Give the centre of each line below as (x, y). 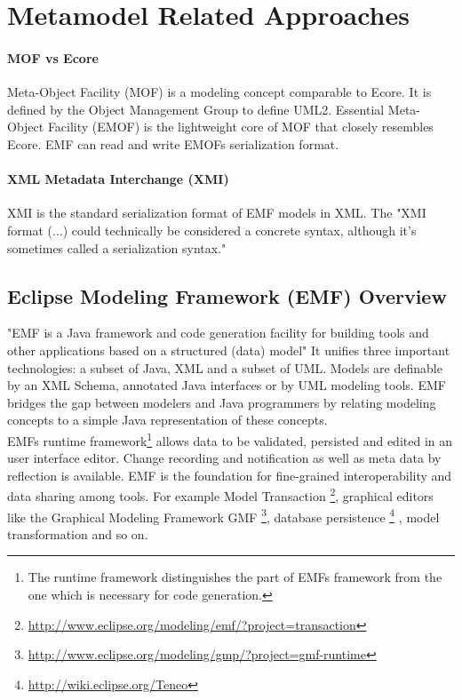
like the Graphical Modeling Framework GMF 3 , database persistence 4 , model (223, 515)
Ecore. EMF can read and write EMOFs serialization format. (173, 143)
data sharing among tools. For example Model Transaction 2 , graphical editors (220, 494)
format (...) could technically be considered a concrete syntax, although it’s (212, 230)
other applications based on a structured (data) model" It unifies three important (229, 350)
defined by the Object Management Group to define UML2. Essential (196, 109)
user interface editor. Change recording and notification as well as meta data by (224, 458)
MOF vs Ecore (53, 57)
